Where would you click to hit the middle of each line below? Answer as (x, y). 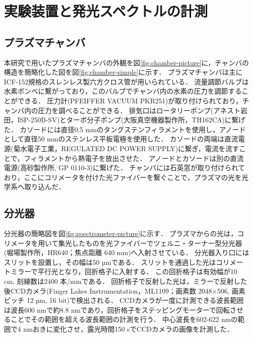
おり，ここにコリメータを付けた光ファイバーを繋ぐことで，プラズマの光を (123, 177)
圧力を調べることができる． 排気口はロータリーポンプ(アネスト (139, 110)
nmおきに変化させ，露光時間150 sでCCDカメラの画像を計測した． (128, 329)
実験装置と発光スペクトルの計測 (106, 11)
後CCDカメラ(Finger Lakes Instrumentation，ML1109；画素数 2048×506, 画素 (125, 290)
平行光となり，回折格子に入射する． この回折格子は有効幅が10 (137, 271)
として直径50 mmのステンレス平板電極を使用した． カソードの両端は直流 (121, 139)
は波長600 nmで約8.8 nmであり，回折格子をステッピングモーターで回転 (117, 309)
